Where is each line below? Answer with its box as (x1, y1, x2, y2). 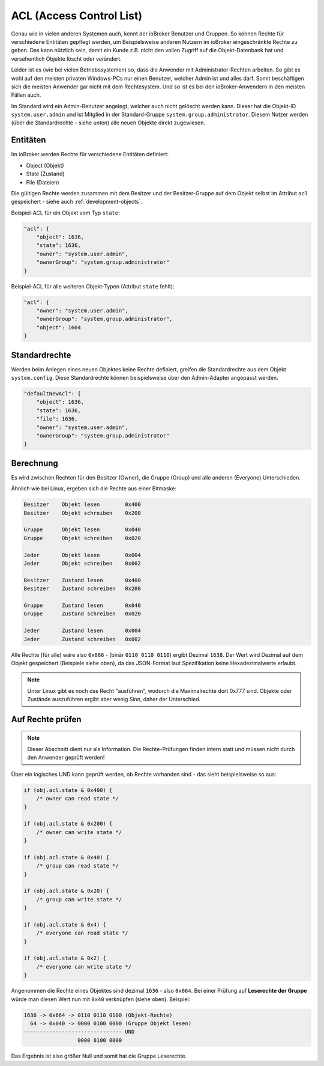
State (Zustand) (26, 170, 65, 177)
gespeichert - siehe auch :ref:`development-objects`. (11, 198, 142, 206)
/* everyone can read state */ (36, 930, 128, 937)
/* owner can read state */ (36, 795, 119, 802)
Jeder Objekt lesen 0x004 (23, 552, 141, 558)
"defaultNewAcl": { (23, 391, 81, 397)
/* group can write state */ (36, 896, 122, 903)
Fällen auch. (11, 91, 41, 99)
